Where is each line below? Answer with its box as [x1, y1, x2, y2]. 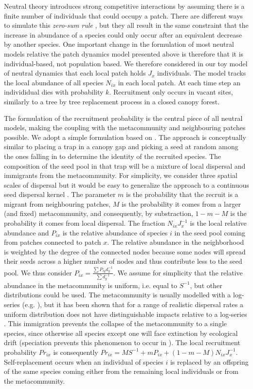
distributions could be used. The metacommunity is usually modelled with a [4, 290, 231, 300]
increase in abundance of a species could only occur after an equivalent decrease [4, 29, 242, 39]
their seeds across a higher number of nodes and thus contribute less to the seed [4, 256, 242, 266]
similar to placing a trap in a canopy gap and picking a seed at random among [4, 141, 238, 152]
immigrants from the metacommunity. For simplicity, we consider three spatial [4, 170, 237, 180]
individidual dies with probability [4, 87, 104, 97]
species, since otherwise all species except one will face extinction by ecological [4, 328, 238, 338]
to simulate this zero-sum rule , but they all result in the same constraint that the [4, 20, 249, 30]
